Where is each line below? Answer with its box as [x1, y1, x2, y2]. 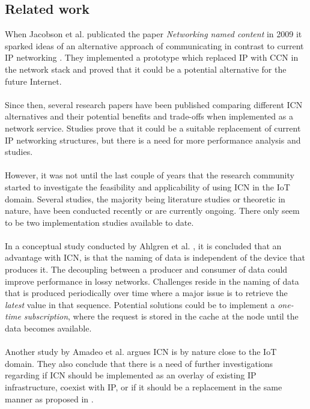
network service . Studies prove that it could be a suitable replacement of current [5, 121, 301, 134]
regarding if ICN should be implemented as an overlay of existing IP [5, 369, 257, 381]
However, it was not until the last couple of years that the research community [5, 169, 294, 181]
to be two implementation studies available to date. [5, 216, 194, 228]
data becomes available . [5, 322, 92, 335]
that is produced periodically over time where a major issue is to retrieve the [5, 286, 288, 299]
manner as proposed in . [5, 392, 94, 405]
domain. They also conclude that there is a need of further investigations [5, 357, 273, 369]
